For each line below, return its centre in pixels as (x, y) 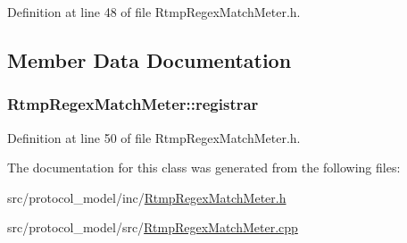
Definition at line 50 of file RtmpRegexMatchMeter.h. (154, 137)
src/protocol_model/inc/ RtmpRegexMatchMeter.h (147, 197)
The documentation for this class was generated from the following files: (204, 168)
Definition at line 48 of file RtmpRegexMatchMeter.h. (154, 12)
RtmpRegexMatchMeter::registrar (133, 104)
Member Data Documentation (150, 59)
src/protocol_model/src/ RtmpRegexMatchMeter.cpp (153, 227)
